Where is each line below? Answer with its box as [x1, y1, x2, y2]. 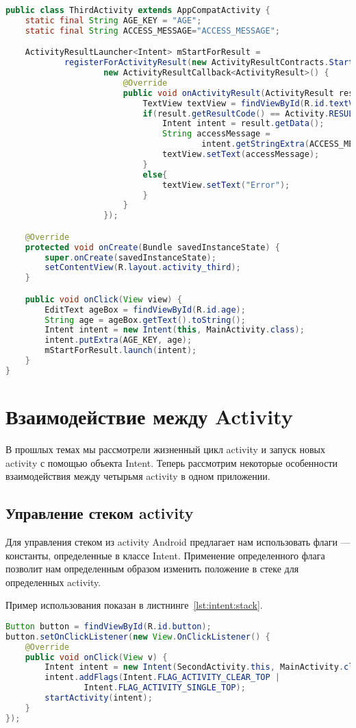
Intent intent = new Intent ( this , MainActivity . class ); [44, 325, 305, 335]
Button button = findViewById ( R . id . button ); [5, 621, 212, 631]
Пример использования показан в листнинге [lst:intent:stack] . [5, 598, 263, 612]
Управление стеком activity [5, 502, 194, 524]
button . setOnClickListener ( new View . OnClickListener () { [5, 631, 270, 642]
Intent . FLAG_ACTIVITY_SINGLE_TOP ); [84, 683, 246, 693]
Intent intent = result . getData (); [162, 119, 325, 129]
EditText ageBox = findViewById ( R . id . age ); [44, 304, 246, 315]
